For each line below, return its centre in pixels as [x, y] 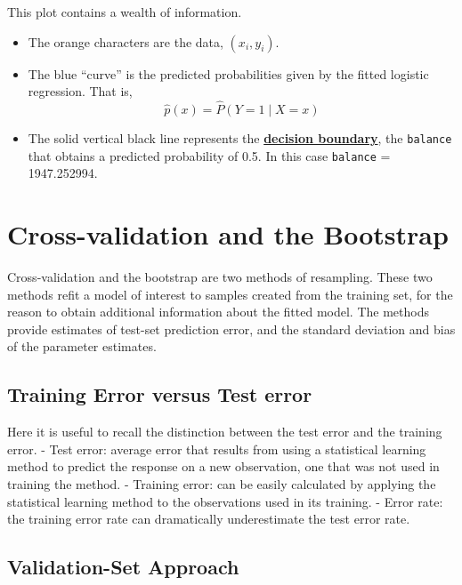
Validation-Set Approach [123, 567]
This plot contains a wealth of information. [125, 12]
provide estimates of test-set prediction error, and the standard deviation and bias [231, 329]
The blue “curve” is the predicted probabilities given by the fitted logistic [228, 73]
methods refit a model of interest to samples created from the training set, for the [230, 294]
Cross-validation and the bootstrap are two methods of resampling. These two [220, 277]
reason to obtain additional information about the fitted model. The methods [218, 312]
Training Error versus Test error [160, 394]
